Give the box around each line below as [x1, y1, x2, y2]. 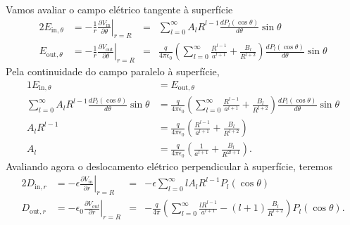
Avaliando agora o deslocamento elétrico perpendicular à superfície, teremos [6, 158, 333, 173]
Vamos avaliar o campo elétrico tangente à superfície [6, 2, 233, 16]
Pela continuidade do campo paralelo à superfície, [6, 64, 220, 79]
